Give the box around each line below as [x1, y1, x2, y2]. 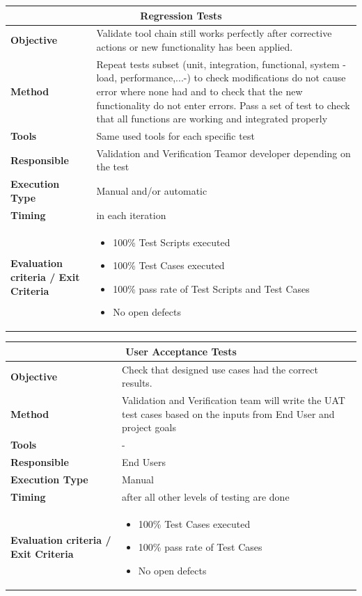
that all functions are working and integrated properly [96, 111, 328, 126]
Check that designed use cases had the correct [122, 362, 318, 376]
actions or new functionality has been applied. [96, 39, 293, 54]
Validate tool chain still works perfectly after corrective [96, 26, 332, 40]
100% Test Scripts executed [113, 234, 230, 249]
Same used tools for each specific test [96, 129, 255, 143]
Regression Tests [140, 8, 222, 22]
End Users [122, 455, 166, 469]
